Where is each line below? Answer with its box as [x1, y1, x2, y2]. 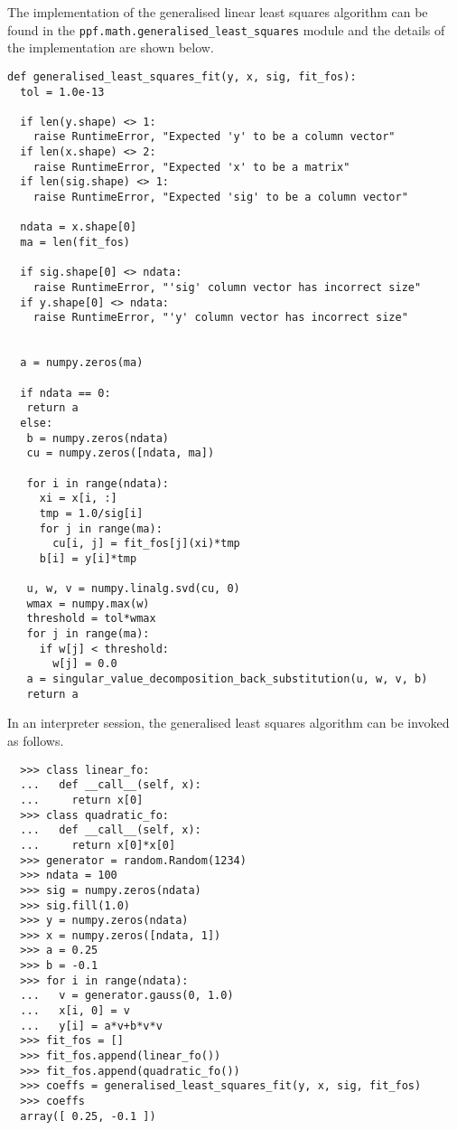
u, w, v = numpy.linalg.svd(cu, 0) [26, 582, 240, 596]
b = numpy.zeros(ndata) [26, 431, 169, 445]
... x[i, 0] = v [20, 1004, 131, 1018]
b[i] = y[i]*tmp [39, 551, 137, 565]
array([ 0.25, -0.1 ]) [20, 1109, 156, 1123]
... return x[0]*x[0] [20, 838, 176, 852]
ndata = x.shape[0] [20, 221, 137, 234]
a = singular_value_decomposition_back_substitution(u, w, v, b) [26, 673, 428, 686]
